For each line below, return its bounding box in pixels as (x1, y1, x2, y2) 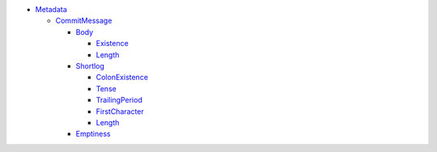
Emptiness (75, 129, 111, 139)
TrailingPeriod (95, 95, 143, 105)
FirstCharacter (95, 106, 145, 116)
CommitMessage (55, 16, 112, 26)
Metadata (35, 5, 68, 14)
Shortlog (75, 61, 105, 70)
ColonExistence (95, 73, 149, 82)
